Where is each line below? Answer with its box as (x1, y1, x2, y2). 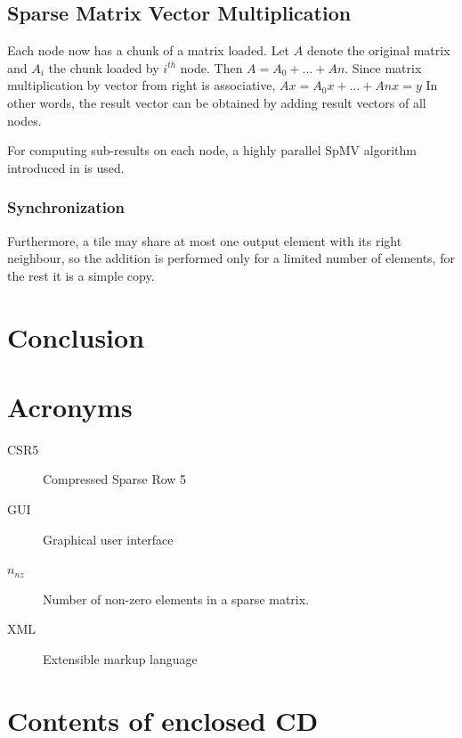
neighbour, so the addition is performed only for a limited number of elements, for (7, 249, 455, 267)
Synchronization (7, 196, 125, 218)
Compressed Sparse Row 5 (43, 470, 187, 488)
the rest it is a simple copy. (7, 266, 155, 284)
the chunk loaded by (48, 58, 159, 77)
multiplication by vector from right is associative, (7, 76, 276, 94)
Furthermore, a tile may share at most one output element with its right (7, 231, 402, 250)
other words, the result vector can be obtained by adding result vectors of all (7, 93, 426, 111)
